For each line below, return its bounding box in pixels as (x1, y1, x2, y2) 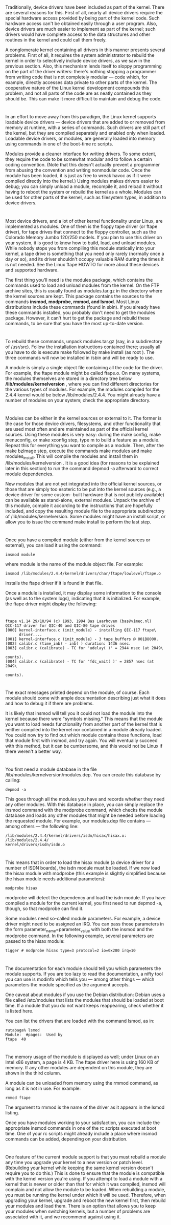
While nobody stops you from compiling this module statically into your (5, 245, 155, 251)
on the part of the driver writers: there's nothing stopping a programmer (5, 69, 157, 75)
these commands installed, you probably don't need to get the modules (5, 309, 156, 315)
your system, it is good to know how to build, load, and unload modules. (5, 240, 157, 246)
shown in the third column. (5, 1070, 61, 1076)
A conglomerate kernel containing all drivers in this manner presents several (5, 47, 165, 53)
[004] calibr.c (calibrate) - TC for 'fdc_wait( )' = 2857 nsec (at (5, 659, 154, 664)
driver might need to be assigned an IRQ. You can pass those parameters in (5, 921, 164, 927)
